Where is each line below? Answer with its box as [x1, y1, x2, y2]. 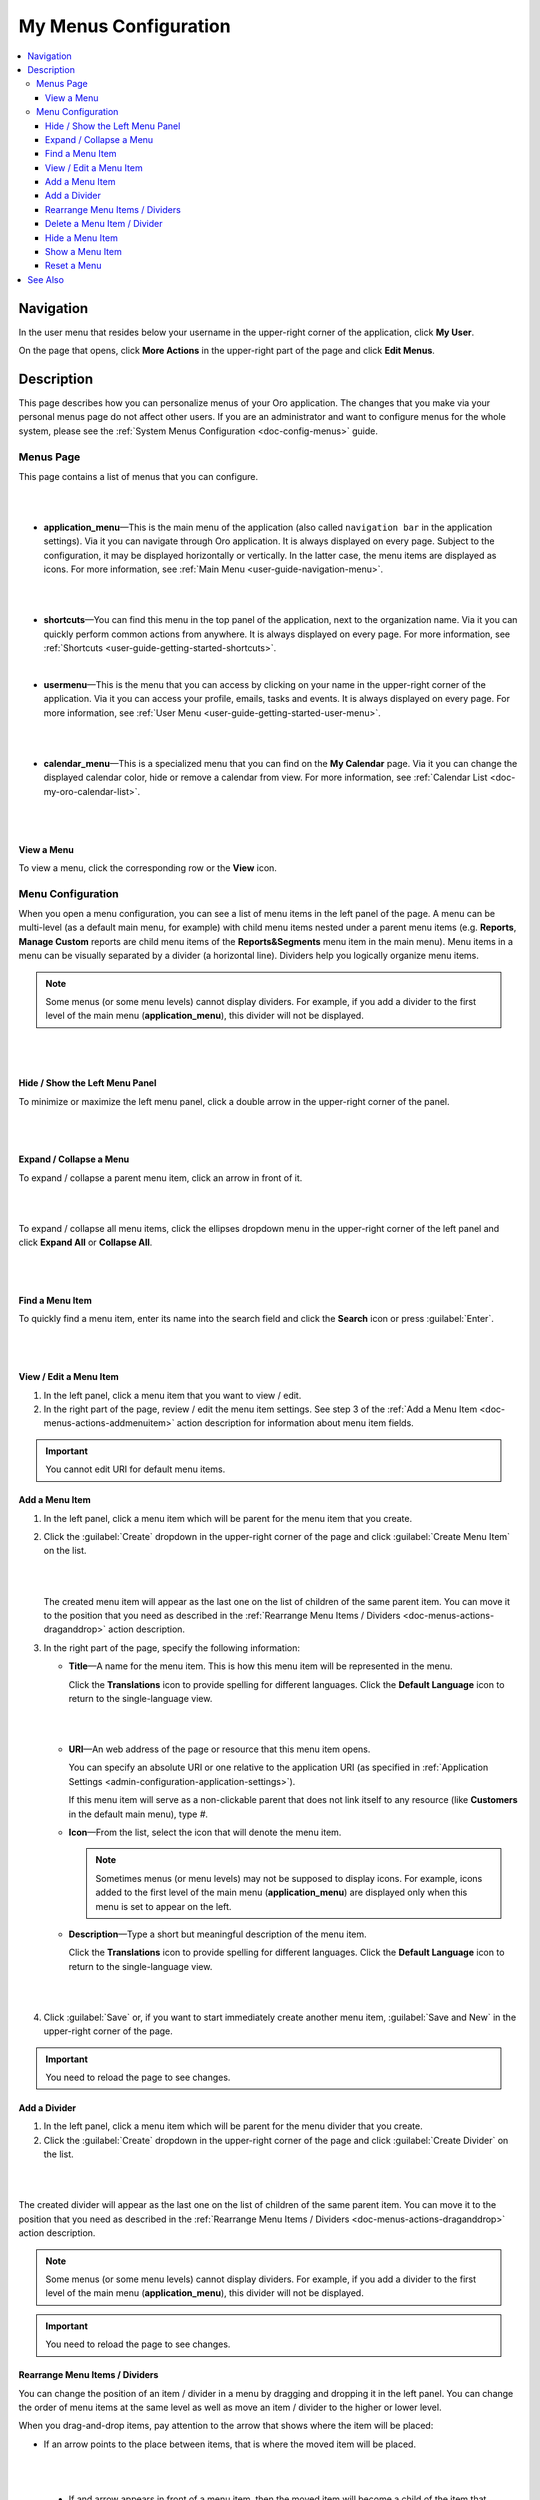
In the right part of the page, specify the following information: [43, 1641, 300, 1654]
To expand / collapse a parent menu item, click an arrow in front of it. [18, 1171, 303, 1184]
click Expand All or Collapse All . [18, 1236, 153, 1249]
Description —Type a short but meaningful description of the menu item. [68, 1928, 367, 1940]
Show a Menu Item [45, 246, 122, 258]
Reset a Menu [45, 260, 102, 272]
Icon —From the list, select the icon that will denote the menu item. [68, 1826, 342, 1839]
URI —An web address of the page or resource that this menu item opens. [68, 1743, 371, 1755]
